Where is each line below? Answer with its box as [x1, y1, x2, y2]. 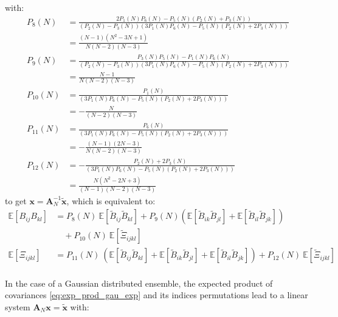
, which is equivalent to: [66, 194, 156, 207]
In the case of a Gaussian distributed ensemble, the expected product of [5, 276, 273, 289]
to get [5, 194, 27, 207]
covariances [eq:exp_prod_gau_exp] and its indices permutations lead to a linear [5, 289, 308, 301]
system [5, 301, 30, 313]
